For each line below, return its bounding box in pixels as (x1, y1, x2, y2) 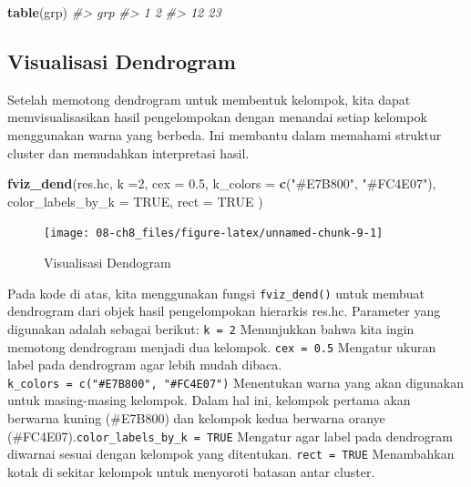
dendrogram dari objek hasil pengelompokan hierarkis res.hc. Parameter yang (7, 301, 441, 320)
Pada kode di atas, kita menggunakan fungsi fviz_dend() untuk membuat (7, 283, 425, 302)
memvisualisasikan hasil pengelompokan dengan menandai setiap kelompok (7, 107, 427, 127)
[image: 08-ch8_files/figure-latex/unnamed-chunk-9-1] (44, 227, 384, 240)
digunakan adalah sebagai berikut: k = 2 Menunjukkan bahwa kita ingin (7, 319, 415, 338)
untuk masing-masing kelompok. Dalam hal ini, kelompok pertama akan (7, 391, 411, 410)
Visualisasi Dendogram (44, 253, 171, 272)
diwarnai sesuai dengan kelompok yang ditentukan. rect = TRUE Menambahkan (7, 444, 455, 463)
